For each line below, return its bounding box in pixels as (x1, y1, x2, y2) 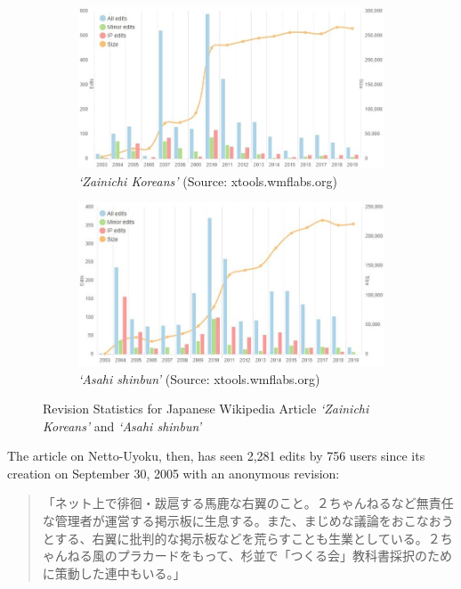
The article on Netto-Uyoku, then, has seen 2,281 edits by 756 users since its (7, 446, 425, 465)
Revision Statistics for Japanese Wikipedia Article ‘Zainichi (43, 399, 369, 418)
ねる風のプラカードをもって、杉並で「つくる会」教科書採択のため (67, 546, 453, 565)
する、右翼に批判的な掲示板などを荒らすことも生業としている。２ (54, 528, 441, 547)
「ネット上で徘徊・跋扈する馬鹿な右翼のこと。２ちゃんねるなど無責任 (42, 494, 454, 512)
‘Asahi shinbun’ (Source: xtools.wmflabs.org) (78, 369, 320, 388)
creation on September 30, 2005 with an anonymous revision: (7, 463, 340, 482)
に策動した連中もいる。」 (42, 563, 186, 582)
